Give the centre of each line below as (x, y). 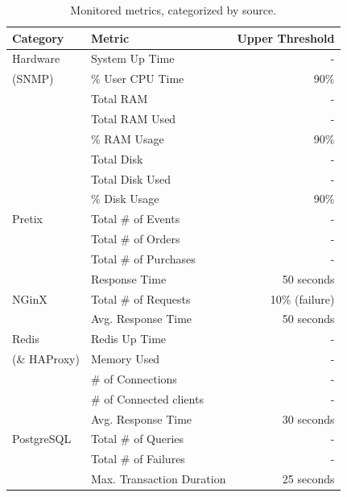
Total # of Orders (135, 239)
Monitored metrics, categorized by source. (173, 10)
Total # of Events (135, 219)
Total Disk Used (130, 178)
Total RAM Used (133, 118)
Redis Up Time (128, 339)
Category (38, 37)
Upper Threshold (286, 37)
